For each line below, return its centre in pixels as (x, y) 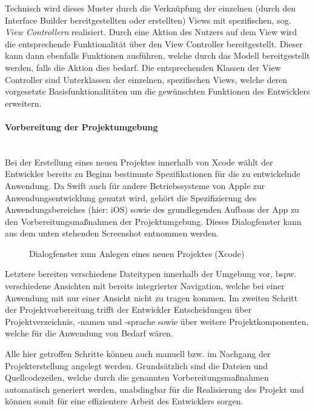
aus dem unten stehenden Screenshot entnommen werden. (112, 233)
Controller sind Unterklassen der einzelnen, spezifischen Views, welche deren (146, 79)
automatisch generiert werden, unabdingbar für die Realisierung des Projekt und (154, 389)
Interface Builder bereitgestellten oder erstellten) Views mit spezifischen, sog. (148, 20)
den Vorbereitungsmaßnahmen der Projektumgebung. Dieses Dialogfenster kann (153, 221)
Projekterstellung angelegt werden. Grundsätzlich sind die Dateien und (137, 365)
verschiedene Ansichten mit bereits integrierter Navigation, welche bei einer (145, 286)
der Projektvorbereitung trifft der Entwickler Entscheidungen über (128, 309)
